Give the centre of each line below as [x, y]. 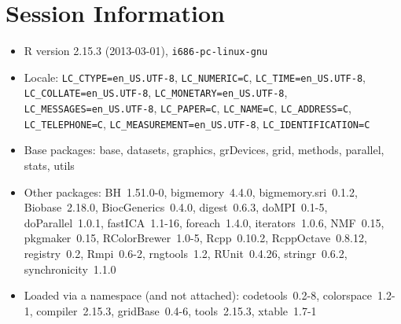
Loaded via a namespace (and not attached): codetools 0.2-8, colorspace [198, 295]
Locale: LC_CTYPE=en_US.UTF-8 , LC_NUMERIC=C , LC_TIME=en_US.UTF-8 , [195, 77]
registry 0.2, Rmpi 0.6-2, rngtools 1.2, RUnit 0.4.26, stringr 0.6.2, [186, 253]
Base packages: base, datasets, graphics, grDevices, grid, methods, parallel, [204, 150]
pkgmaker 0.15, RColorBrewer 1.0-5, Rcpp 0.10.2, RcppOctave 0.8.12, [195, 238]
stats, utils [49, 165]
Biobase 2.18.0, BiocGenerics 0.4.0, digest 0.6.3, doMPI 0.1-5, [176, 207]
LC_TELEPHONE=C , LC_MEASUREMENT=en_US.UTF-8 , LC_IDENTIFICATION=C [197, 123]
